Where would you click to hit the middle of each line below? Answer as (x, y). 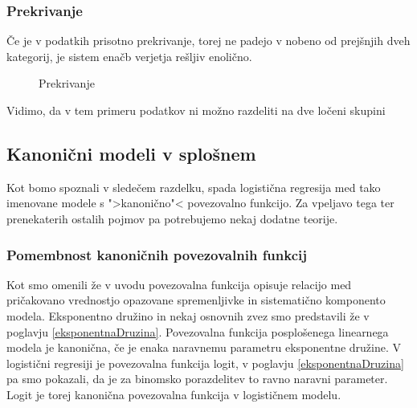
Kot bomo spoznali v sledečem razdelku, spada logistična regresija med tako (194, 187)
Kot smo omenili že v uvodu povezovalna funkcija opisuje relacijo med (179, 284)
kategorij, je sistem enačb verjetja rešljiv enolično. (129, 56)
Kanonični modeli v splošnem (131, 153)
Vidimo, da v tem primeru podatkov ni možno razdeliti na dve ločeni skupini (196, 110)
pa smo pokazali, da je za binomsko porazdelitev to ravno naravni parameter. (197, 379)
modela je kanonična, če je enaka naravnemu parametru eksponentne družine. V (204, 347)
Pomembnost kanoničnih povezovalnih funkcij (157, 254)
